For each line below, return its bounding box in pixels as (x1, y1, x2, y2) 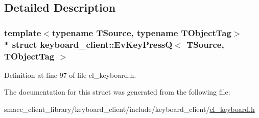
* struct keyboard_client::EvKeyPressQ (4, 38, 173, 50)
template (4, 26, 41, 39)
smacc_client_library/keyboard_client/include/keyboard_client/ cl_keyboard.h (4, 104, 255, 114)
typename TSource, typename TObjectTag (52, 26, 231, 39)
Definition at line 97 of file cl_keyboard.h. (4, 69, 136, 80)
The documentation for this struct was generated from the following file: (4, 86, 230, 97)
